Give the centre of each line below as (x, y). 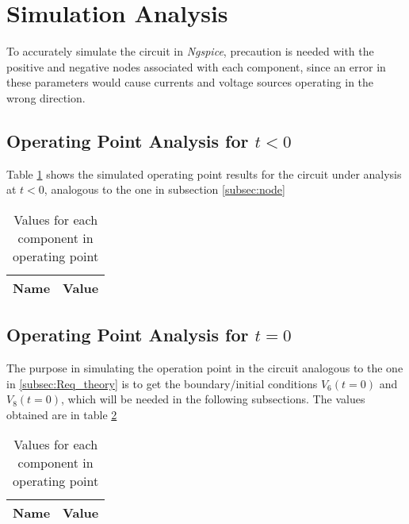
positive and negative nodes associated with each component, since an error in (196, 66)
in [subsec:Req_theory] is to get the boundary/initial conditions (162, 383)
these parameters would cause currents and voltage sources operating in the (190, 82)
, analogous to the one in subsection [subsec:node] (164, 189)
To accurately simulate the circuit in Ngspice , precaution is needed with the (190, 51)
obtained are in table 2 (62, 414)
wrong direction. (46, 97)
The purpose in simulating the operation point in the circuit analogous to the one (205, 368)
